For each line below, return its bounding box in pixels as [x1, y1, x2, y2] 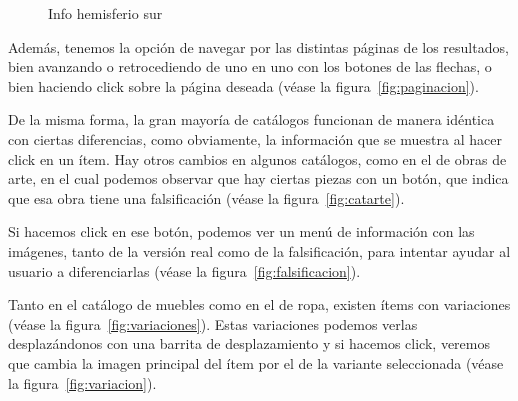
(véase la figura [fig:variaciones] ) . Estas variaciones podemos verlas [8, 313, 418, 334]
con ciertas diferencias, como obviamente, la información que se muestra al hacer [8, 128, 502, 149]
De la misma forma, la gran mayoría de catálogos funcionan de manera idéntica [8, 109, 495, 130]
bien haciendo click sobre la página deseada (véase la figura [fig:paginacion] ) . [8, 75, 479, 96]
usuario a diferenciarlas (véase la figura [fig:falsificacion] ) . [8, 260, 361, 281]
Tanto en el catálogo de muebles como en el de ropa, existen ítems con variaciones [8, 294, 511, 315]
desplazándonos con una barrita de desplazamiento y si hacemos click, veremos [8, 333, 490, 354]
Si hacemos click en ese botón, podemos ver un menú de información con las [8, 221, 475, 242]
